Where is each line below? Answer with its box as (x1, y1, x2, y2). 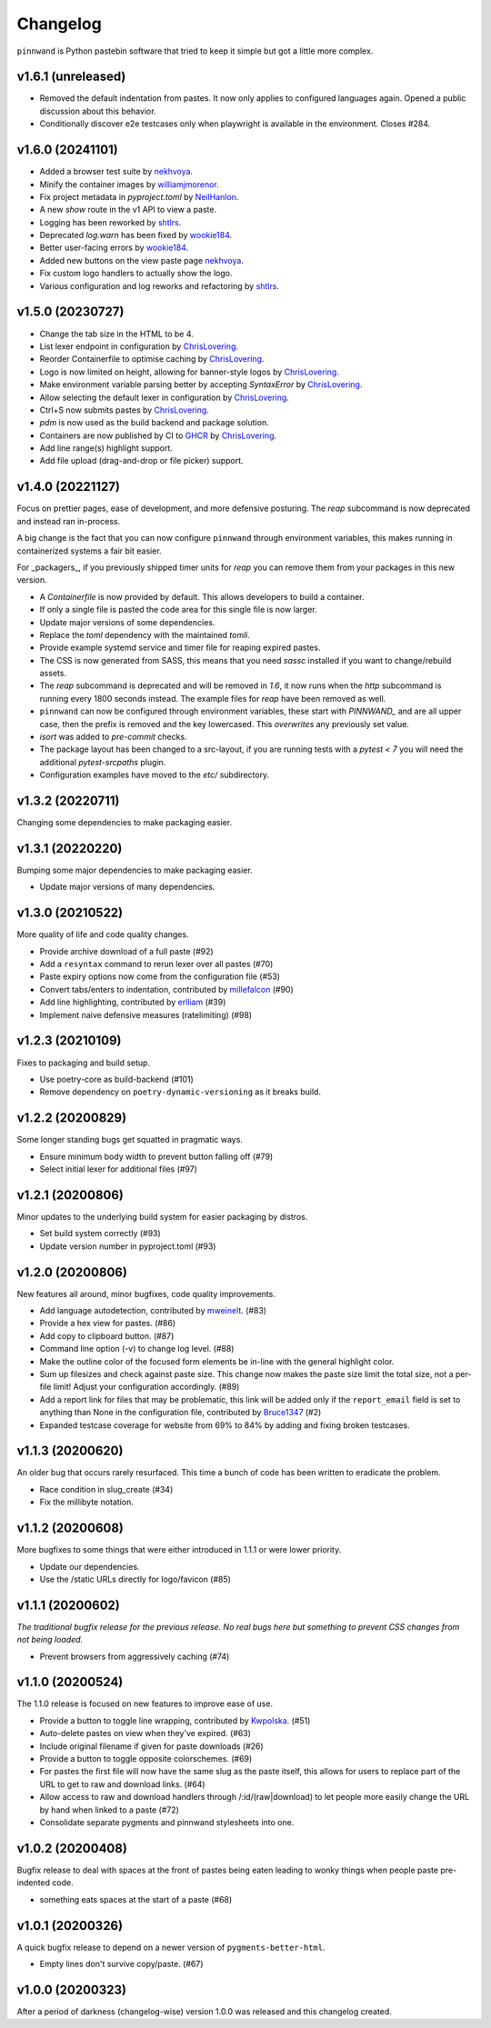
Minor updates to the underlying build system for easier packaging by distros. (16, 1211, 308, 1222)
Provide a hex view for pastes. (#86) (39, 1318, 176, 1329)
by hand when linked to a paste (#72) (39, 1804, 179, 1815)
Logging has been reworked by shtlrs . (39, 216, 182, 227)
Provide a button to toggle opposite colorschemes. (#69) (39, 1753, 253, 1764)
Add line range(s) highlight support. (39, 443, 173, 454)
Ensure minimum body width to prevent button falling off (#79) (39, 1151, 274, 1162)
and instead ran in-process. (16, 515, 121, 526)
